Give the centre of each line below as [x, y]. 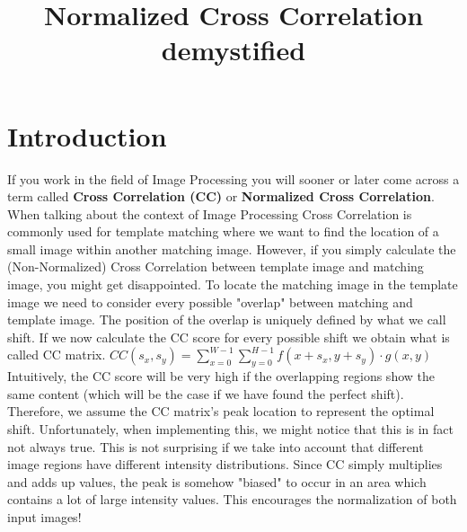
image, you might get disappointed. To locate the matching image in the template [233, 284]
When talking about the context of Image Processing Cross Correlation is [210, 213]
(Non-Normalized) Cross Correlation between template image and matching [216, 266]
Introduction [87, 135]
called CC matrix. [57, 355]
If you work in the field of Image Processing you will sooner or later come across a [233, 178]
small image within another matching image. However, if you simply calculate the [232, 248]
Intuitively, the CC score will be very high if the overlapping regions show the [221, 376]
